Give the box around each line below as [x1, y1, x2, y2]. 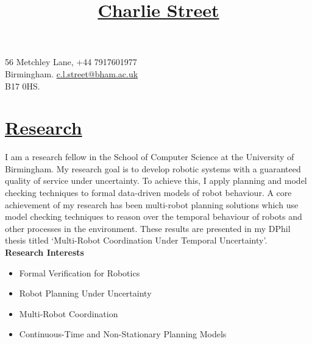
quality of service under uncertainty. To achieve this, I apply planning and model [5, 174, 307, 187]
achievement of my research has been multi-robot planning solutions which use [5, 198, 299, 211]
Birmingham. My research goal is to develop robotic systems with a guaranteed [5, 162, 301, 175]
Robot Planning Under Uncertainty [19, 287, 152, 300]
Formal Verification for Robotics [19, 266, 140, 279]
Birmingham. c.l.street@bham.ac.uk [5, 67, 138, 80]
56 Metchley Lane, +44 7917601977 [5, 55, 137, 68]
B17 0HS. [5, 79, 40, 92]
